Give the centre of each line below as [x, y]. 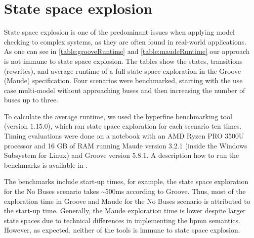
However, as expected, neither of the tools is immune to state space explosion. [122, 230]
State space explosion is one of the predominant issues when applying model [119, 32]
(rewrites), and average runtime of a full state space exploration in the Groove [123, 71]
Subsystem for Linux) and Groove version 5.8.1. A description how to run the [122, 155]
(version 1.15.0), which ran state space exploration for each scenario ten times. [123, 126]
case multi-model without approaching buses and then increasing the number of [125, 90]
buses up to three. [31, 100]
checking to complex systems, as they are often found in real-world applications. [125, 41]
